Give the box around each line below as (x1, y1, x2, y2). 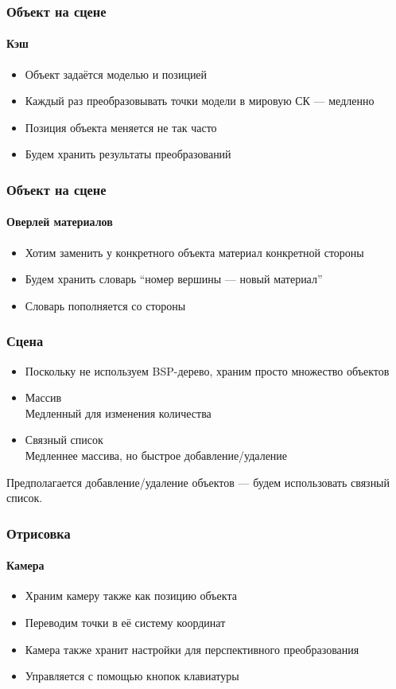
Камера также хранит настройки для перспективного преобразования (25, 640, 359, 657)
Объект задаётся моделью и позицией (25, 65, 208, 82)
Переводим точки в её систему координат (25, 614, 226, 631)
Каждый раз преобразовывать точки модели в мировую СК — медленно (25, 92, 375, 109)
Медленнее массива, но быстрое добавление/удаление (25, 447, 288, 464)
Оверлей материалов (6, 213, 113, 230)
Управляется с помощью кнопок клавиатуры (25, 668, 239, 684)
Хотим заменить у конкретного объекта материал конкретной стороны (25, 243, 364, 260)
